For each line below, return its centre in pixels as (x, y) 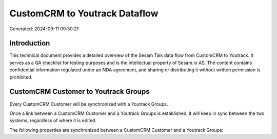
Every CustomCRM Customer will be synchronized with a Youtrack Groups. (89, 104)
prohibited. (21, 77)
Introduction (30, 43)
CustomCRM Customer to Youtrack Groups (80, 92)
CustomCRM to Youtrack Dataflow (84, 13)
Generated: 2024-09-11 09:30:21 (44, 29)
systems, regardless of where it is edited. (53, 121)
